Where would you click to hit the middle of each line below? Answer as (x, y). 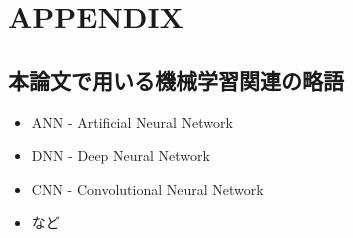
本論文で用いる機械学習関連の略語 (176, 79)
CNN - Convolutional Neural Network (147, 188)
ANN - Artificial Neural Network (132, 121)
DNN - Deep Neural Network (120, 155)
